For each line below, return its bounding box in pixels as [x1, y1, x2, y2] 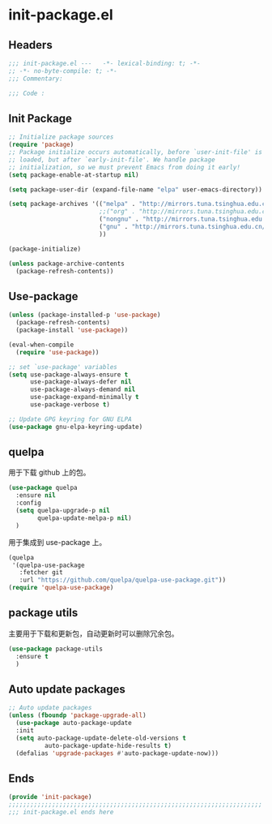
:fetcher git [19, 569, 63, 577]
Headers [8, 38, 53, 52]
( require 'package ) [8, 140, 74, 149]
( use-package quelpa [8, 484, 79, 492]
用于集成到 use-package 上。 [8, 537, 107, 547]
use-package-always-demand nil [29, 385, 136, 394]
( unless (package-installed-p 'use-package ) [8, 311, 161, 320]
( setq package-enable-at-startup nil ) [8, 170, 139, 179]
